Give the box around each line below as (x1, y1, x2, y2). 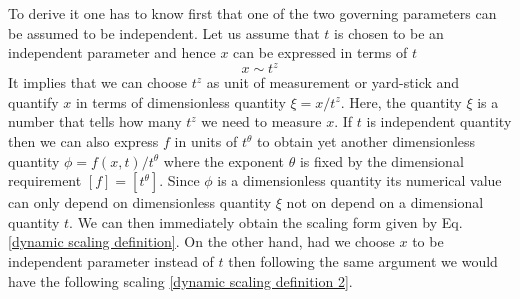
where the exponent (163, 150, 285, 171)
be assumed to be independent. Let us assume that (8, 22, 320, 43)
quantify (8, 91, 59, 112)
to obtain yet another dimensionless (257, 131, 476, 152)
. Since (159, 170, 200, 191)
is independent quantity (366, 111, 512, 132)
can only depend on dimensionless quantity (8, 192, 272, 213)
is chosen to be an (334, 22, 444, 43)
